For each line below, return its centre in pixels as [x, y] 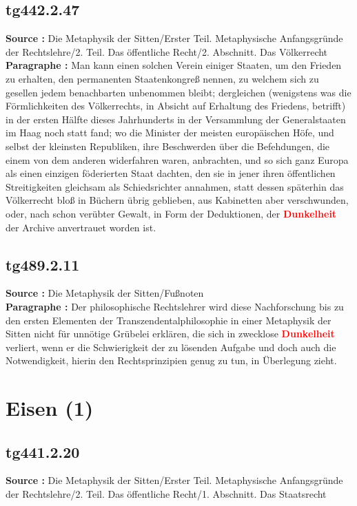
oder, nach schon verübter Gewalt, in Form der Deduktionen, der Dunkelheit [171, 213]
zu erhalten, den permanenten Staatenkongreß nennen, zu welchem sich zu [162, 78]
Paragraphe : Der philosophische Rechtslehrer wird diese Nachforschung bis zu [175, 306]
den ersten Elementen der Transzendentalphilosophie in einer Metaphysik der [169, 320]
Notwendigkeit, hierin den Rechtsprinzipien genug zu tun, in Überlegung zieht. [171, 360]
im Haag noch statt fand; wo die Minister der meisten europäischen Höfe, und [170, 133]
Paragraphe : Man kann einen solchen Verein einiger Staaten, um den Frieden [174, 65]
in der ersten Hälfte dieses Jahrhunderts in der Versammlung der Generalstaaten [176, 119]
